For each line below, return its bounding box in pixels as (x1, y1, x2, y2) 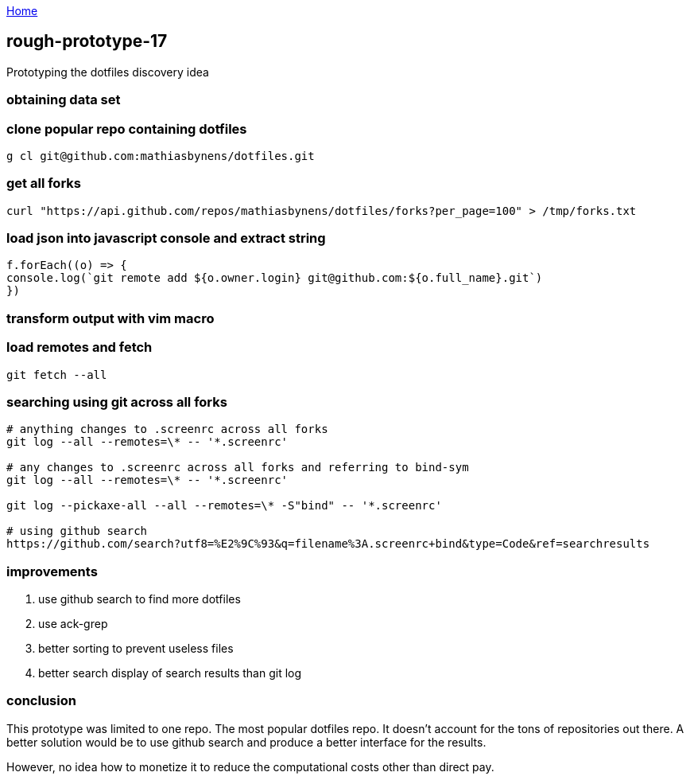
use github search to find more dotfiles (38, 592, 241, 606)
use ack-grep (38, 617, 108, 631)
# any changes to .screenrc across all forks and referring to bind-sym (6, 461, 469, 474)
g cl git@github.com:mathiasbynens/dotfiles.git (6, 149, 315, 162)
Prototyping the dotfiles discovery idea (6, 64, 209, 79)
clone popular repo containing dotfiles (6, 120, 247, 137)
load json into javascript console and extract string (6, 230, 326, 247)
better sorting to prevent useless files (38, 642, 234, 656)
